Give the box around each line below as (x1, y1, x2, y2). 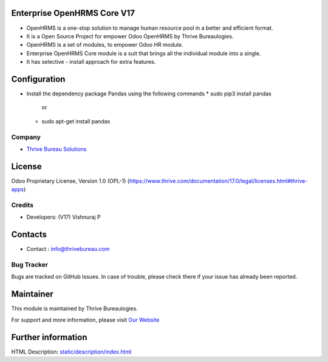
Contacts (11, 230, 47, 240)
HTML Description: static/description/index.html (11, 348, 132, 355)
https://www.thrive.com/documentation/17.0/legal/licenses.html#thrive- (129, 177, 308, 185)
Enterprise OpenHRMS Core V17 (11, 8, 135, 18)
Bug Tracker (11, 261, 49, 269)
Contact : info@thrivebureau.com (26, 245, 110, 253)
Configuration (11, 73, 66, 84)
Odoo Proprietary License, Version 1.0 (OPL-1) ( (11, 177, 130, 185)
